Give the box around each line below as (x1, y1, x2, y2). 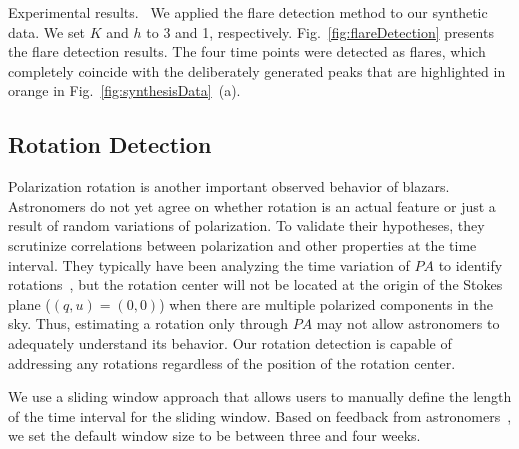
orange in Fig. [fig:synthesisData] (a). (8, 80, 241, 101)
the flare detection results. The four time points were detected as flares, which (8, 41, 486, 62)
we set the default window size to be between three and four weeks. (8, 425, 421, 446)
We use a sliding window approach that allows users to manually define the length (8, 386, 512, 407)
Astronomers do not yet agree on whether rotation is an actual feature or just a (8, 195, 496, 216)
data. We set (8, 21, 86, 42)
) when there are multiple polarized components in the (159, 293, 493, 314)
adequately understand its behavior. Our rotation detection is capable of (8, 332, 452, 353)
